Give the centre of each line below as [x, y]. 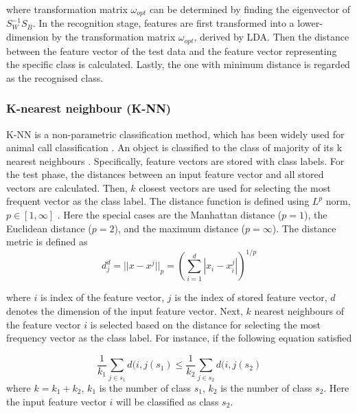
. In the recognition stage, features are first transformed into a [163, 23]
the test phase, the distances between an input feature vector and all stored [165, 174]
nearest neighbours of [299, 310]
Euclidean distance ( [49, 228]
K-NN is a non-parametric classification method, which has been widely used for [175, 134]
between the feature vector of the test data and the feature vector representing [172, 51]
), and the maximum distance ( [180, 228]
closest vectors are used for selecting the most [235, 187]
